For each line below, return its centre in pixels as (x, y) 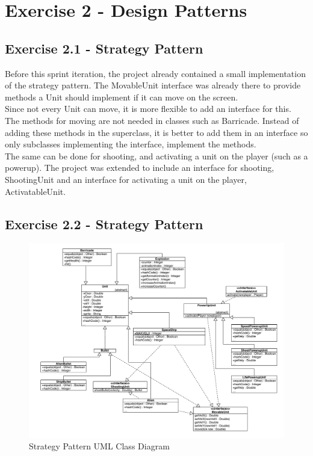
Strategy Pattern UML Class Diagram (99, 446)
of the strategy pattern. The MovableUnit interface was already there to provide (153, 85)
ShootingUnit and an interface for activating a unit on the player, (126, 179)
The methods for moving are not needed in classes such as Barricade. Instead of (152, 120)
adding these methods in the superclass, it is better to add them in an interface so (156, 132)
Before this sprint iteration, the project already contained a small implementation (155, 73)
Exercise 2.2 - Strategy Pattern (104, 223)
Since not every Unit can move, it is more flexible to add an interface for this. (148, 109)
